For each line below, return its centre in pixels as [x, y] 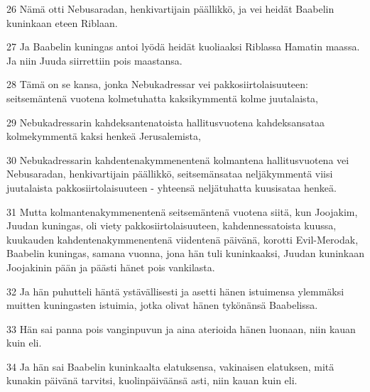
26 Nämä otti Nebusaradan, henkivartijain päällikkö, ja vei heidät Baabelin [170, 9]
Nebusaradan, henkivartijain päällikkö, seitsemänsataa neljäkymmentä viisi [170, 174]
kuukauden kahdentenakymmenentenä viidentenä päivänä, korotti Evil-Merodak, [183, 239]
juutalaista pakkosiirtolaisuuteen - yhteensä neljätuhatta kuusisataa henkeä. [172, 187]
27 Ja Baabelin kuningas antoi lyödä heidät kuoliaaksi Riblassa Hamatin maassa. [183, 47]
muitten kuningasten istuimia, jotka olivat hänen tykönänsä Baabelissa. [162, 305]
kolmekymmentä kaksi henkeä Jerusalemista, [104, 136]
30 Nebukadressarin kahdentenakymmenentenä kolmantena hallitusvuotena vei [178, 159]
